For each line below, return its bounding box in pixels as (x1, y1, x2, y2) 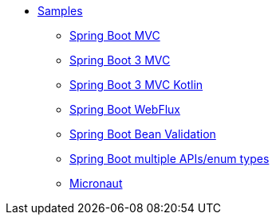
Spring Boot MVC (69, 29, 160, 42)
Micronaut (69, 176, 123, 190)
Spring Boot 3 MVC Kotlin (69, 78, 203, 91)
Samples (37, 4, 83, 17)
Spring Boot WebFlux (69, 103, 181, 116)
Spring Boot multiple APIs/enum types (69, 152, 270, 165)
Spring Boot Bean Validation (69, 127, 216, 141)
